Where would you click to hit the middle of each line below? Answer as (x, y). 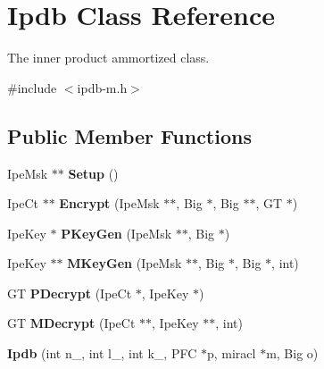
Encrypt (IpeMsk (109, 203)
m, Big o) (292, 353)
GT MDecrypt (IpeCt (71, 323)
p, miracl (231, 353)
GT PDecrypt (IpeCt (70, 293)
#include (32, 87)
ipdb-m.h (102, 87)
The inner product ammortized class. (108, 58)
